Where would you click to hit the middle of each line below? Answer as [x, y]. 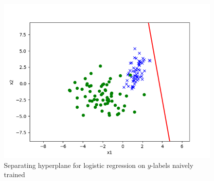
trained [15, 174]
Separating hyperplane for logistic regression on [75, 165]
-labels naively [172, 165]
